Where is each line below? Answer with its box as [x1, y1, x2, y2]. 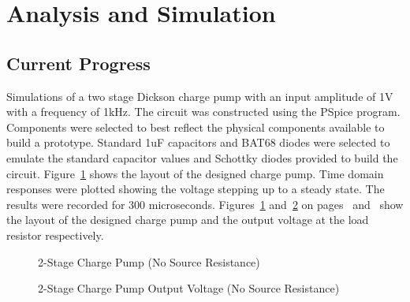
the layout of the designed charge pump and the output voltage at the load [6, 211, 369, 228]
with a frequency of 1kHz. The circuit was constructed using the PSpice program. [6, 103, 401, 120]
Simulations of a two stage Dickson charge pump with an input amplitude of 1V [6, 88, 393, 104]
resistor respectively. [6, 226, 104, 243]
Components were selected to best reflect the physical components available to [6, 118, 385, 135]
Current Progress [6, 50, 151, 75]
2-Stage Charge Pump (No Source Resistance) [38, 253, 260, 270]
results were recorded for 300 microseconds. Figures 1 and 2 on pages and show [6, 196, 404, 212]
